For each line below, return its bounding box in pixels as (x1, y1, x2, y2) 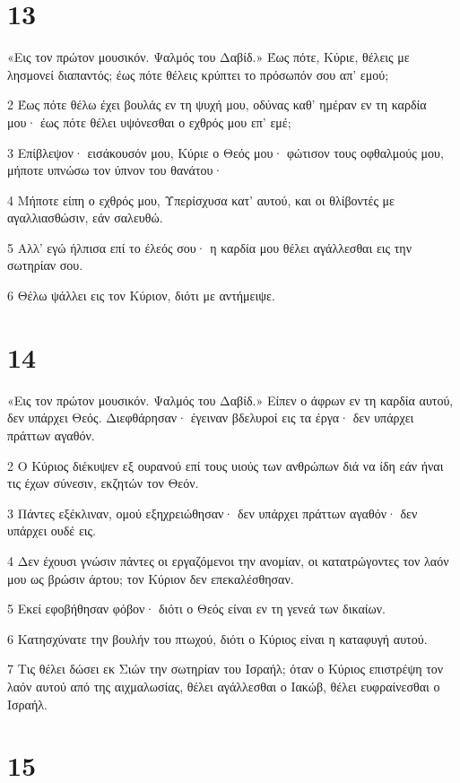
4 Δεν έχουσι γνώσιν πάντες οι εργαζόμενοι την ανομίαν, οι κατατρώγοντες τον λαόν (7, 551, 449, 570)
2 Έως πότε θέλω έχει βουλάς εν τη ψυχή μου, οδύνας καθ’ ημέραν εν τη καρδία (7, 95, 427, 114)
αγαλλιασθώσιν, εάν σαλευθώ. (7, 208, 163, 227)
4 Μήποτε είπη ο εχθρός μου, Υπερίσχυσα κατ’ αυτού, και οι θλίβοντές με (7, 190, 395, 209)
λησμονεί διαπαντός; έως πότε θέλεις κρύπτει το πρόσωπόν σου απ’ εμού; (7, 65, 389, 83)
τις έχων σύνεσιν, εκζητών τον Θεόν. (7, 474, 199, 492)
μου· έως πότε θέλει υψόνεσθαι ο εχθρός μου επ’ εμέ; (7, 112, 291, 131)
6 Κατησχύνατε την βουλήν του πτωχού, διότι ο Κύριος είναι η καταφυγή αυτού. (7, 629, 428, 648)
